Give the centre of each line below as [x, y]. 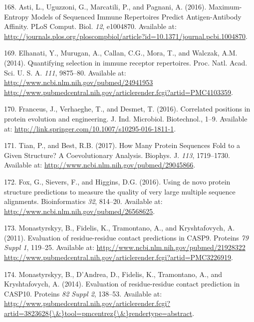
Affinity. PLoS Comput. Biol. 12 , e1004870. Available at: [90, 26]
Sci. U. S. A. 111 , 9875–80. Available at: [65, 72]
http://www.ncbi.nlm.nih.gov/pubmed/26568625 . [80, 211]
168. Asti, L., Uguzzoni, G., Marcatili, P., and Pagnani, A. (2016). [105, 6]
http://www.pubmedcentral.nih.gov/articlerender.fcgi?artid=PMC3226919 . [119, 257]
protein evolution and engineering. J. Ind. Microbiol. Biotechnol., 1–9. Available [126, 118]
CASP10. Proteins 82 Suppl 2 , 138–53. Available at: [83, 293]
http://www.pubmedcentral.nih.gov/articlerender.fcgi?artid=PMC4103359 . [119, 92]
